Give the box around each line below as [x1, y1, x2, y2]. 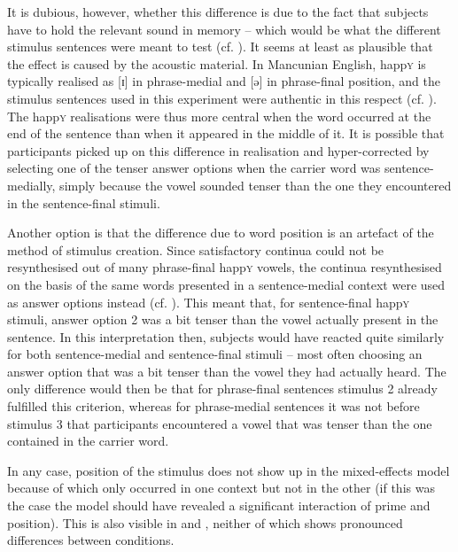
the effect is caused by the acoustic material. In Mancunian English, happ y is [7, 54, 426, 73]
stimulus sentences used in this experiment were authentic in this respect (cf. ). [7, 89, 437, 107]
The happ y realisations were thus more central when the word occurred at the [7, 106, 431, 125]
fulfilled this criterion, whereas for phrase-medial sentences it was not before [7, 397, 420, 416]
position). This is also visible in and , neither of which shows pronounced [7, 513, 403, 532]
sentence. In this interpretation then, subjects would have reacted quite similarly [7, 327, 445, 346]
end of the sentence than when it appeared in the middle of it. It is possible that [7, 124, 445, 143]
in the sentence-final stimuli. [7, 193, 160, 212]
